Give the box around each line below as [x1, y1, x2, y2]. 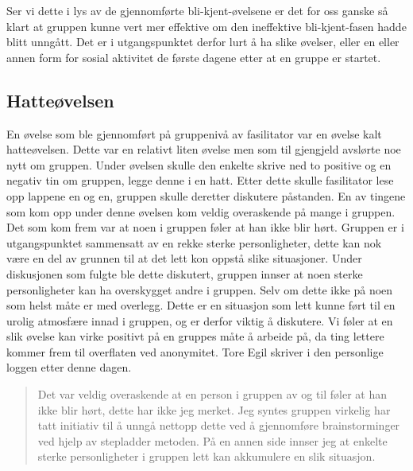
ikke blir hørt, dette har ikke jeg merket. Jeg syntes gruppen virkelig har [37, 401, 391, 418]
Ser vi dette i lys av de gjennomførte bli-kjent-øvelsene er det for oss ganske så [6, 2, 388, 18]
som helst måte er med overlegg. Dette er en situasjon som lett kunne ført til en [6, 297, 396, 313]
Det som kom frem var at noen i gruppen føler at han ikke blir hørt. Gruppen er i [6, 219, 404, 235]
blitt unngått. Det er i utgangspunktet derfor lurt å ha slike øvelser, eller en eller [6, 33, 399, 50]
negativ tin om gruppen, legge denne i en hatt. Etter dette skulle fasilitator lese [6, 172, 394, 189]
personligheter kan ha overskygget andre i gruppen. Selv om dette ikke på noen [6, 281, 393, 298]
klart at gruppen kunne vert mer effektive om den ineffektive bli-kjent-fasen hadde [6, 18, 407, 34]
